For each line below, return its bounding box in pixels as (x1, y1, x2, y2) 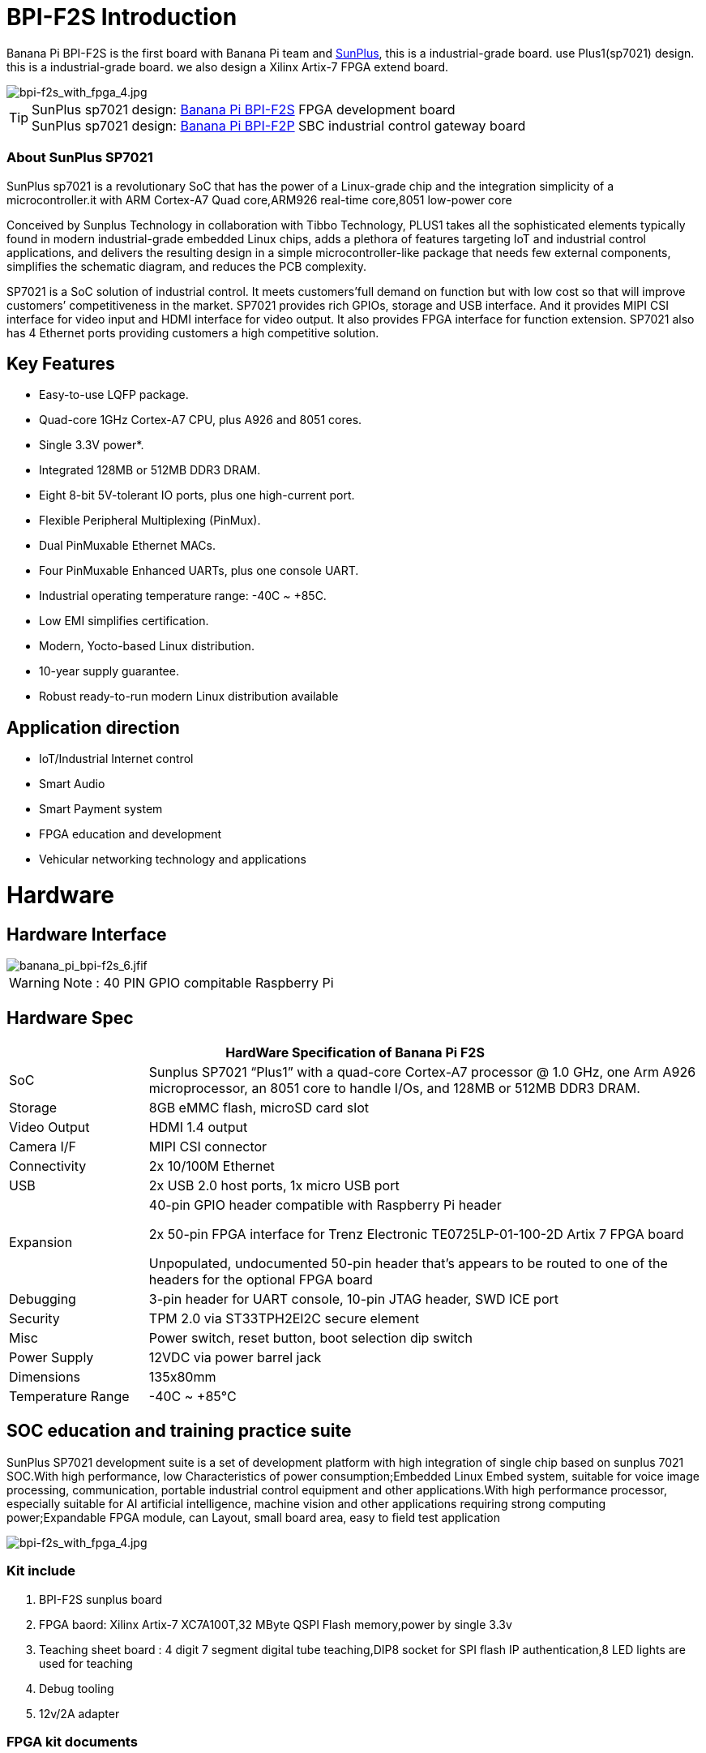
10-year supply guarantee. (39, 664, 179, 679)
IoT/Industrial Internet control (39, 752, 194, 766)
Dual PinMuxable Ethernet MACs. (39, 538, 216, 553)
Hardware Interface (6, 924, 167, 945)
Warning (9, 975, 60, 992)
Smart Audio (39, 777, 105, 791)
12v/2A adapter (39, 1706, 120, 1721)
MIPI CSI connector (148, 1138, 267, 1155)
